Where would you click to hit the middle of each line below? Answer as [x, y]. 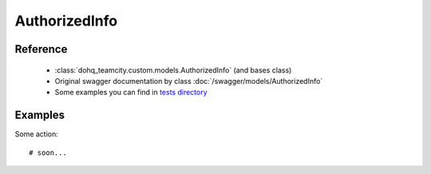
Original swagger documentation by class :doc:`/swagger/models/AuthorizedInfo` [189, 81]
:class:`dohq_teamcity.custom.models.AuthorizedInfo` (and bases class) [173, 70]
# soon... [48, 152]
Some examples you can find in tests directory [131, 93]
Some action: [37, 134]
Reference [41, 49]
